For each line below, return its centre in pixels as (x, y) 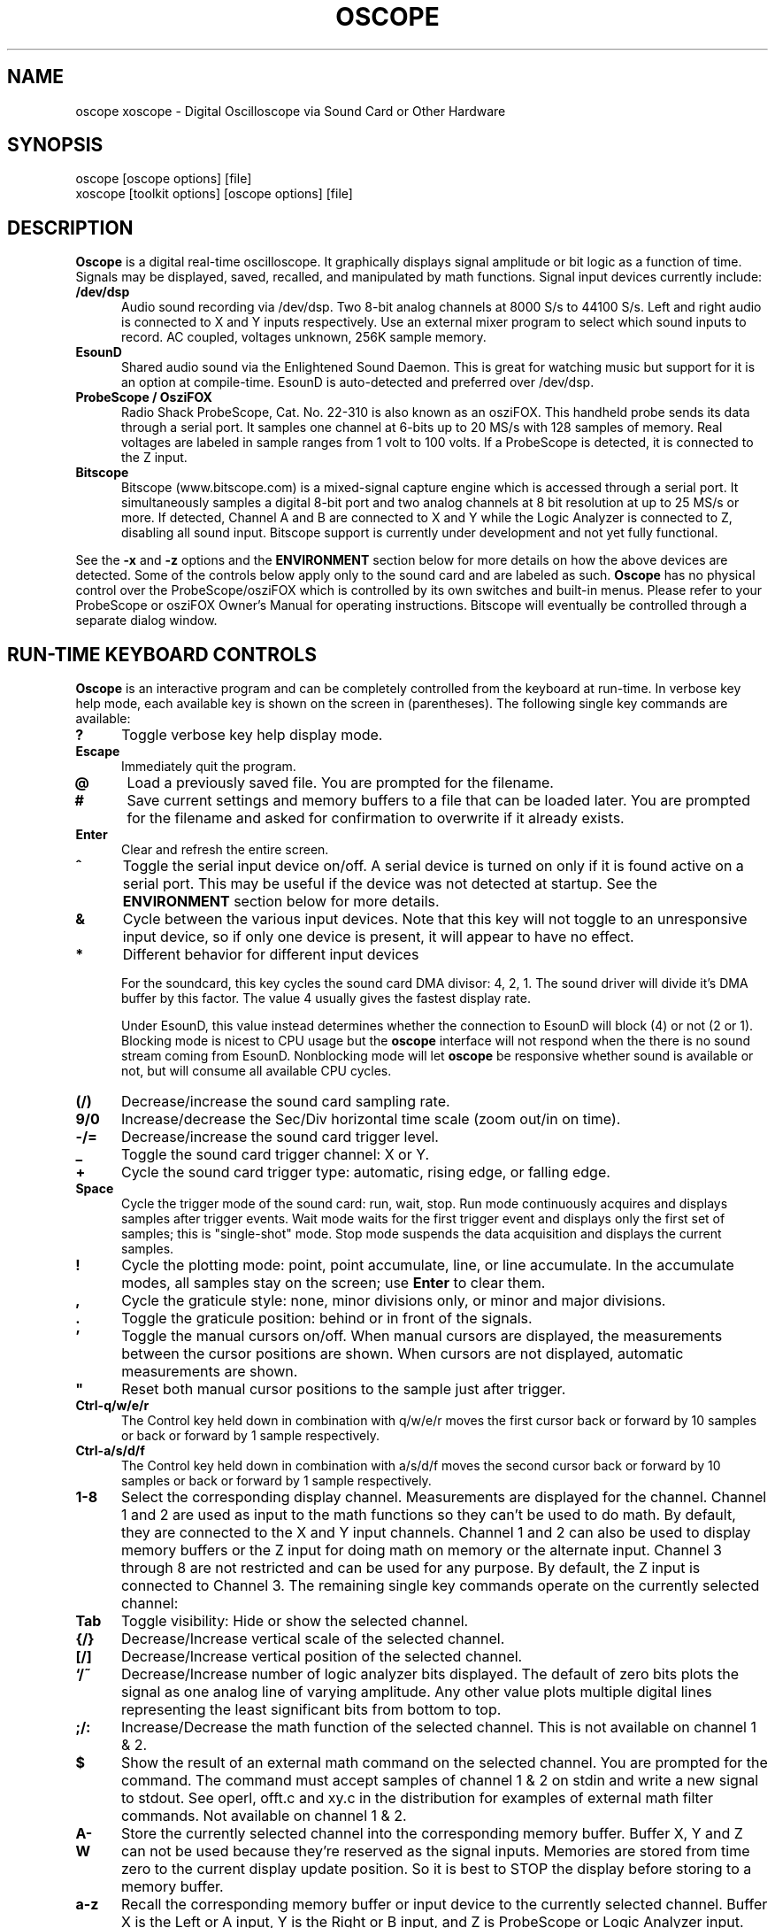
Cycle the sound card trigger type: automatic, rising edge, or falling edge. (365, 1172)
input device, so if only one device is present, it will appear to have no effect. (378, 937)
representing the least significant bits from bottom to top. (311, 1710)
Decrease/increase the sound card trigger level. (280, 1137)
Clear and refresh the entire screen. (225, 850)
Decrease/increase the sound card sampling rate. (285, 1102)
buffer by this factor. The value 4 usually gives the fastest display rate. (326, 999)
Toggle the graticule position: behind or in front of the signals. (327, 1319)
